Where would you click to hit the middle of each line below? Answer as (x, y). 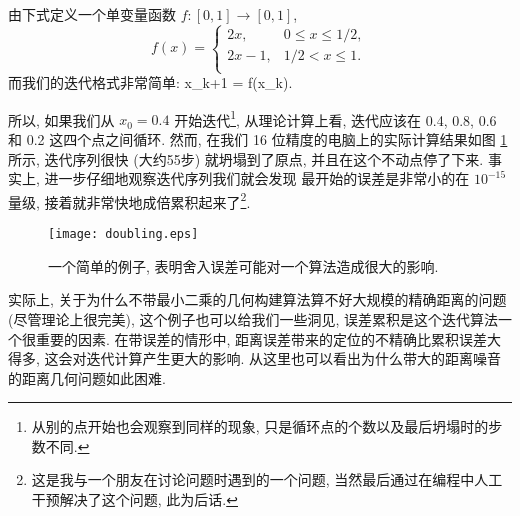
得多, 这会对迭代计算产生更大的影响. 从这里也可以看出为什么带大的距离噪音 (255, 358)
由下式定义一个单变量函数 (92, 14)
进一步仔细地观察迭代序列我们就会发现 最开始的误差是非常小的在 (257, 178)
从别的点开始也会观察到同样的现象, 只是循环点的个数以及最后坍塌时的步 (267, 426)
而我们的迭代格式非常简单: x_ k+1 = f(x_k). (150, 82)
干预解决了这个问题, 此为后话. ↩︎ (134, 499)
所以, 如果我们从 (61, 119)
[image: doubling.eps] (123, 234)
